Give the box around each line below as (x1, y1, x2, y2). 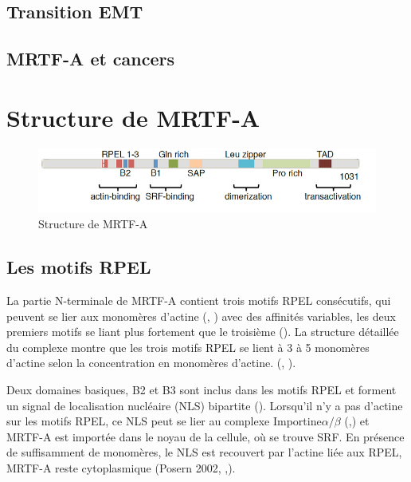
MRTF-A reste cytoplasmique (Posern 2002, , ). (6, 460, 236, 476)
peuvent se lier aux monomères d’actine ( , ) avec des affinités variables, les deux (6, 307, 396, 324)
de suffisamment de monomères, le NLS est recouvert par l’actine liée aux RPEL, (6, 444, 402, 460)
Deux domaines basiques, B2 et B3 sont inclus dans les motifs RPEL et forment (6, 381, 397, 398)
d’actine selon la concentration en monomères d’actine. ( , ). (6, 354, 296, 371)
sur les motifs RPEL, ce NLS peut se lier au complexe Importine (6, 413, 322, 429)
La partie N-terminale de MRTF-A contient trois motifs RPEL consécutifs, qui (6, 292, 391, 309)
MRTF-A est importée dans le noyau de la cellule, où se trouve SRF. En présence (6, 428, 405, 444)
